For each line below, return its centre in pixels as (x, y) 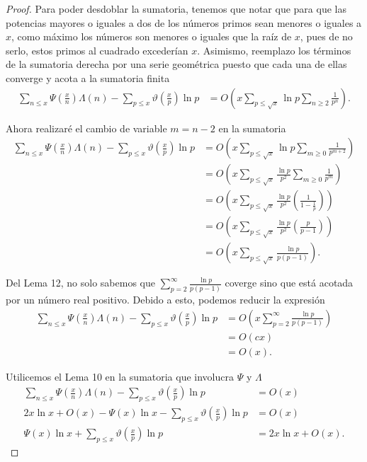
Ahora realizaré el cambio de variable (86, 128)
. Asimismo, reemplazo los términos (274, 50)
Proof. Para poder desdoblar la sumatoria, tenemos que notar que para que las (176, 8)
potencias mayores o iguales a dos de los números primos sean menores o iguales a (184, 22)
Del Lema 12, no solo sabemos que (80, 283)
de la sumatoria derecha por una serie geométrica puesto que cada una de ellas (176, 64)
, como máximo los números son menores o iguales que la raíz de (152, 36)
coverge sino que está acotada (289, 283)
